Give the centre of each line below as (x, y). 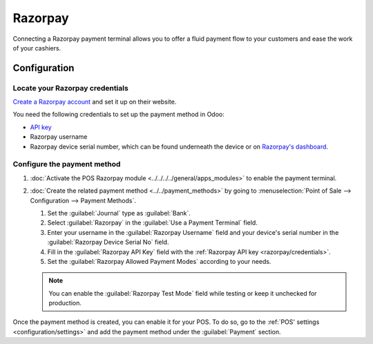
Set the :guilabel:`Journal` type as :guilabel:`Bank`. (119, 213)
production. (65, 303)
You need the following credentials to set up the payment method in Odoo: (118, 115)
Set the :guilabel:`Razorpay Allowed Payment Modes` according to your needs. (159, 261)
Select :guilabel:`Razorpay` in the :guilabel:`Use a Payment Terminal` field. (153, 223)
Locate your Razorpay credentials (71, 88)
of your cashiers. (37, 48)
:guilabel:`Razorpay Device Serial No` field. (108, 242)
